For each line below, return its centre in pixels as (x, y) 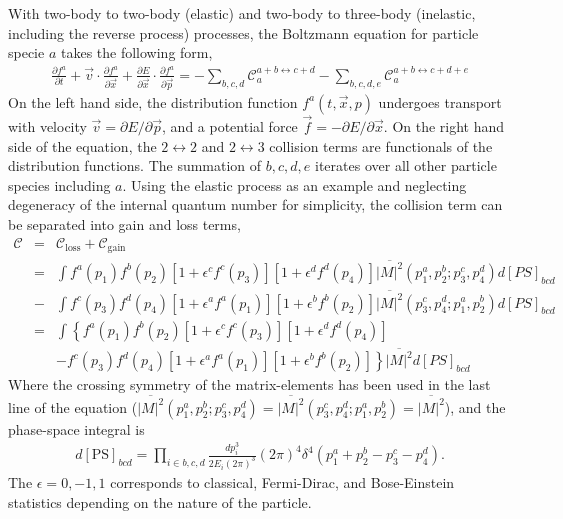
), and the (475, 406)
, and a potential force (230, 125)
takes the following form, (136, 52)
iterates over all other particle (406, 165)
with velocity (47, 125)
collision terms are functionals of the (381, 145)
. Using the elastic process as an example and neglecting (294, 184)
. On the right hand (444, 125)
